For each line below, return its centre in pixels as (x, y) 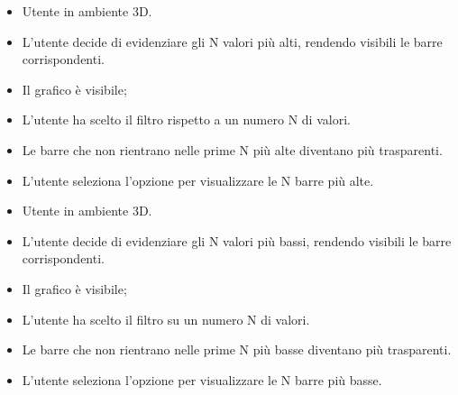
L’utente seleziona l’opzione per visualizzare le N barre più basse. (202, 379)
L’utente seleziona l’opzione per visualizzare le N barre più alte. (198, 180)
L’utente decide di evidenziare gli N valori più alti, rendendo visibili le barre (232, 41)
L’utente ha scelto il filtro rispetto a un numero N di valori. (186, 119)
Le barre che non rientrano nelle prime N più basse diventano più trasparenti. (237, 349)
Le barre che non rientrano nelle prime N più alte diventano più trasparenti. (232, 149)
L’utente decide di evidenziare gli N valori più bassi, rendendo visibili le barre (237, 240)
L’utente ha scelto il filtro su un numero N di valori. (166, 319)
